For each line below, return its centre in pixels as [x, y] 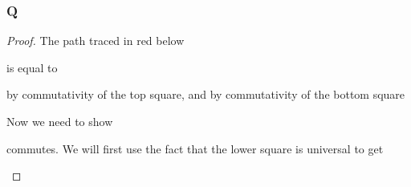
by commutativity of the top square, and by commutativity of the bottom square [206, 94]
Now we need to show [60, 121]
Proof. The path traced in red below [96, 41]
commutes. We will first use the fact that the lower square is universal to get [195, 148]
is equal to [32, 67]
